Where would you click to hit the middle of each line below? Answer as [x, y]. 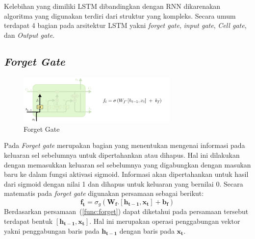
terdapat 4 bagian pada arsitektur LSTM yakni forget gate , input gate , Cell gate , [125, 25]
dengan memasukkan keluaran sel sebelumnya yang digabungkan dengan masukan [127, 164]
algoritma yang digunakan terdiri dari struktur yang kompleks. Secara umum [120, 15]
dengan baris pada [147, 230]
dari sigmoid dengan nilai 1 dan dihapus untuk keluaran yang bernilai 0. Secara [124, 183]
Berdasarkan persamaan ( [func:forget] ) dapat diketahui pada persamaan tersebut [126, 211]
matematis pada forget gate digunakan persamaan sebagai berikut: [104, 193]
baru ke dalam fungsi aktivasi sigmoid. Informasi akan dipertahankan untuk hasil [126, 174]
